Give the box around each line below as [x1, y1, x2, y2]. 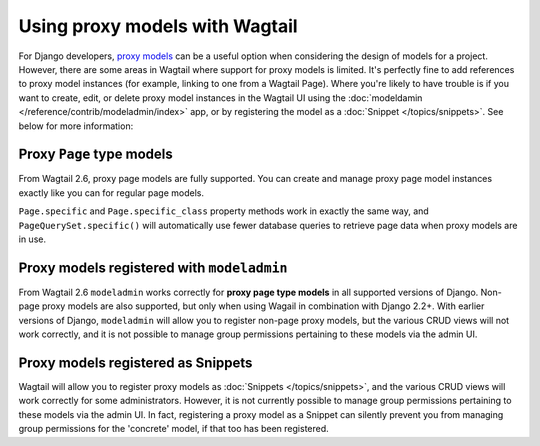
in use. [18, 233, 47, 245]
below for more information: [18, 120, 134, 132]
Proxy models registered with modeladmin [18, 259, 288, 276]
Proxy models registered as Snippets [18, 354, 253, 371]
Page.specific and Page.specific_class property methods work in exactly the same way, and [18, 205, 429, 217]
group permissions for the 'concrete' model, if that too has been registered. [18, 423, 329, 435]
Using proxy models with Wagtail [18, 15, 299, 37]
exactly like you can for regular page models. [18, 186, 205, 199]
